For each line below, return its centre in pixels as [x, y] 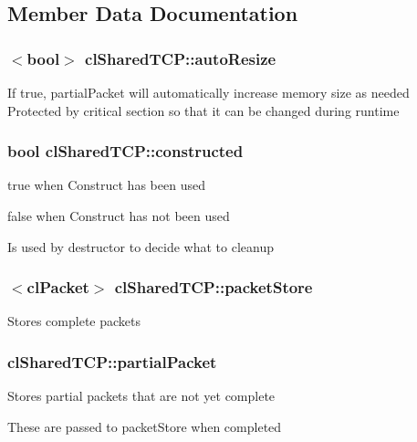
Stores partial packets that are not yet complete [141, 396]
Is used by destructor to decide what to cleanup [141, 246]
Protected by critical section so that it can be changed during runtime [203, 110]
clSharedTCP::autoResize [181, 58]
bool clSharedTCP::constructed [125, 151]
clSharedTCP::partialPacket [112, 361]
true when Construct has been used [106, 185]
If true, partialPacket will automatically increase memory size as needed [208, 92]
